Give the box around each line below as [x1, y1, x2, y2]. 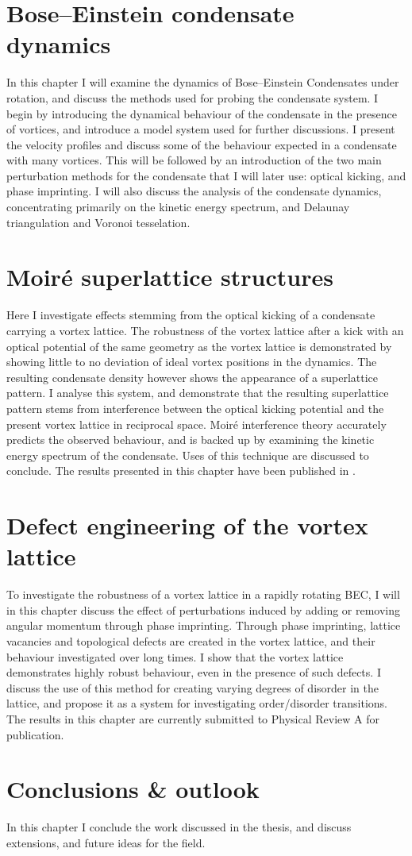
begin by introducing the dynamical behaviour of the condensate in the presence [6, 105, 397, 121]
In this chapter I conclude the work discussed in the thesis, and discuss [6, 819, 352, 835]
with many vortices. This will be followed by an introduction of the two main [6, 152, 382, 168]
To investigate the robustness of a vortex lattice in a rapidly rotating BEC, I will [6, 586, 400, 603]
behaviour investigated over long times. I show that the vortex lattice [6, 648, 344, 665]
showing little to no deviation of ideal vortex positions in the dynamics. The [6, 353, 377, 370]
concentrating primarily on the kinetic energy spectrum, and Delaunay [6, 199, 350, 215]
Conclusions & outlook [6, 773, 260, 805]
